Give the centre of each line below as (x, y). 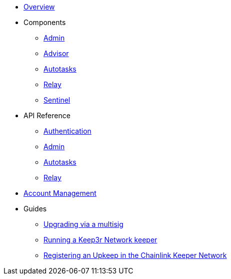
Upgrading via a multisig (83, 224)
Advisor (56, 53)
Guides (35, 209)
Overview (39, 7)
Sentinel (57, 100)
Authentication (67, 131)
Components (45, 22)
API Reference (47, 115)
